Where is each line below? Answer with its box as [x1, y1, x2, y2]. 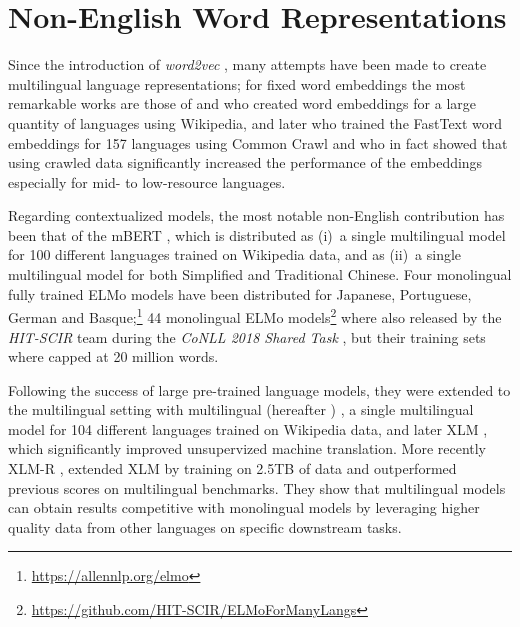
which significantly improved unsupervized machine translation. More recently [8, 438, 487, 459]
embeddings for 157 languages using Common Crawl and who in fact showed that [8, 132, 508, 153]
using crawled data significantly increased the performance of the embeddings [8, 152, 483, 173]
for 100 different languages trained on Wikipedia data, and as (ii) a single [8, 244, 462, 265]
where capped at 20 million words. [8, 346, 219, 367]
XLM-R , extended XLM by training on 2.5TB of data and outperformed [8, 458, 457, 479]
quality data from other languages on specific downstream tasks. [8, 516, 402, 537]
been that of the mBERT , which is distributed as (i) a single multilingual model [8, 224, 506, 245]
